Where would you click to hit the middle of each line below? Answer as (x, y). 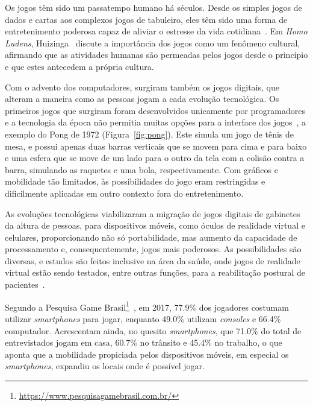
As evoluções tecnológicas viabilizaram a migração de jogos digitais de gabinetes (153, 213)
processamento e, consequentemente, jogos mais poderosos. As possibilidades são (153, 249)
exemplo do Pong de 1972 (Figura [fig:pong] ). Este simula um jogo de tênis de (149, 134)
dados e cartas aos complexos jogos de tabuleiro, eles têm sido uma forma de (146, 19)
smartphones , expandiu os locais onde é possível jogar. (105, 366)
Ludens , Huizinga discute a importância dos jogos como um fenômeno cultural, (153, 43)
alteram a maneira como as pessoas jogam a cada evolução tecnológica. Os (142, 99)
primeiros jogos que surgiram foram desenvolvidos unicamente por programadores (155, 110)
